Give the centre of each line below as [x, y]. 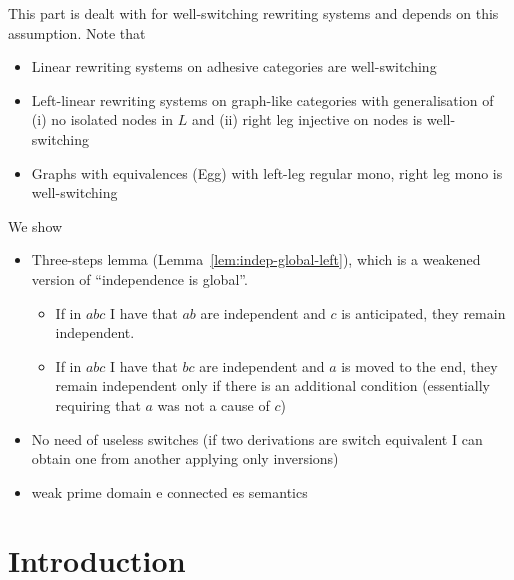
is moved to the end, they [419, 365]
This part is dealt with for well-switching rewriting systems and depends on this [253, 13]
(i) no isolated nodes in [102, 119]
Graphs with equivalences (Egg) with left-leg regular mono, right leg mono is [267, 172]
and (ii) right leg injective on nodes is [307, 119]
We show [35, 225]
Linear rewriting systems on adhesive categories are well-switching [234, 66]
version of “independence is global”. [139, 278]
